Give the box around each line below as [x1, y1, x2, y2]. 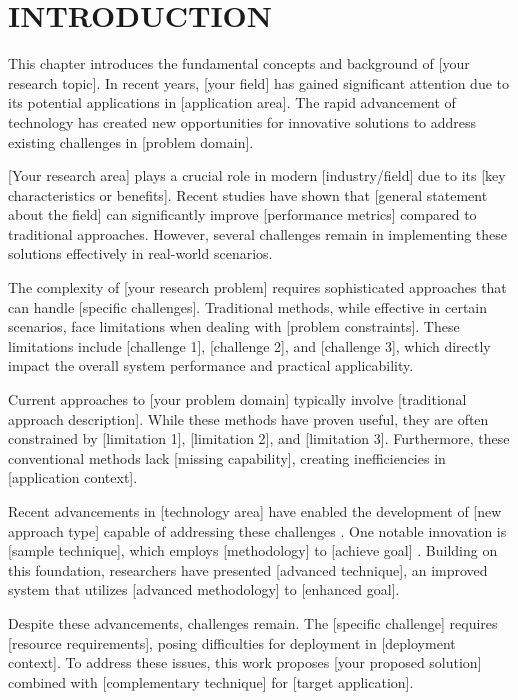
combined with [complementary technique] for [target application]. [8, 671, 414, 692]
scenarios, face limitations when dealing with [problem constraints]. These [8, 316, 460, 337]
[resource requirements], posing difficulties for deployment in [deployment [8, 632, 456, 653]
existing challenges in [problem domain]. [8, 131, 254, 152]
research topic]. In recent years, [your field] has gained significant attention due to [8, 72, 510, 93]
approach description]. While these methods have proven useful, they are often [8, 408, 489, 429]
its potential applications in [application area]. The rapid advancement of [8, 92, 456, 113]
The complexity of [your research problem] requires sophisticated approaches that [8, 277, 507, 298]
